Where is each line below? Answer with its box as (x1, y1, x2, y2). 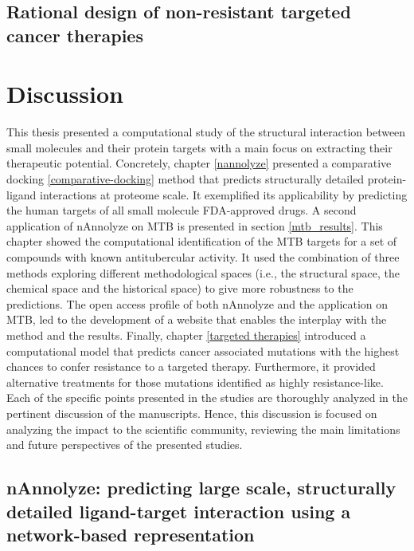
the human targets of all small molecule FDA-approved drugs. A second (6, 202, 357, 218)
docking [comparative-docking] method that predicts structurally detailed (6, 171, 365, 187)
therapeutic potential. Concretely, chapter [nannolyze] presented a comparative (6, 155, 392, 171)
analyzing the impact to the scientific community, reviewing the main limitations (6, 420, 400, 437)
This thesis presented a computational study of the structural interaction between (6, 124, 406, 140)
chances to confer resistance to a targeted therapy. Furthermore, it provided (6, 358, 376, 375)
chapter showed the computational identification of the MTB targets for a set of (6, 233, 397, 250)
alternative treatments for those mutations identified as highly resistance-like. (6, 373, 384, 390)
